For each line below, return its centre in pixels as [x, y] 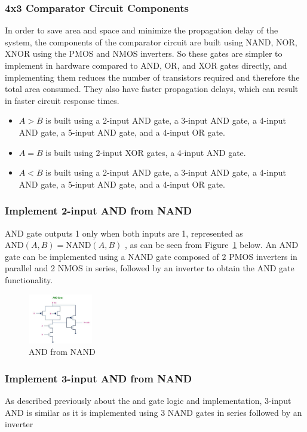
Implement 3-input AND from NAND [99, 378]
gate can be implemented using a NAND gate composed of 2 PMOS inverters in [151, 256]
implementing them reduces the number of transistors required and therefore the [152, 77]
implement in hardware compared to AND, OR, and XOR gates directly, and [146, 65]
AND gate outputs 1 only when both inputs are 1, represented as [124, 233]
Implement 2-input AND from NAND [99, 211]
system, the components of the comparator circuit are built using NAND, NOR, [151, 42]
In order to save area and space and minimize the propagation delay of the [142, 30]
